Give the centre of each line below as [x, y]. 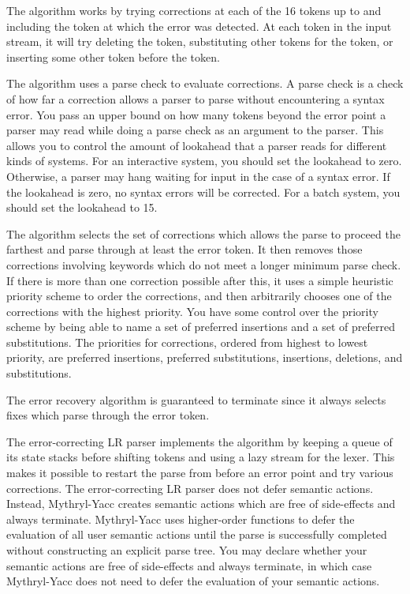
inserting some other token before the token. [113, 56]
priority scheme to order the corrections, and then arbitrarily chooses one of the [199, 296]
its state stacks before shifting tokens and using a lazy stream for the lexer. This [201, 457]
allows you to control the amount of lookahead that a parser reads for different [197, 145]
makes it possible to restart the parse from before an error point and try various [200, 473]
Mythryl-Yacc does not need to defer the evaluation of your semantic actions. [193, 581]
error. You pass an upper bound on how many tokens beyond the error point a [196, 114]
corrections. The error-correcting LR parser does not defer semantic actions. [190, 488]
